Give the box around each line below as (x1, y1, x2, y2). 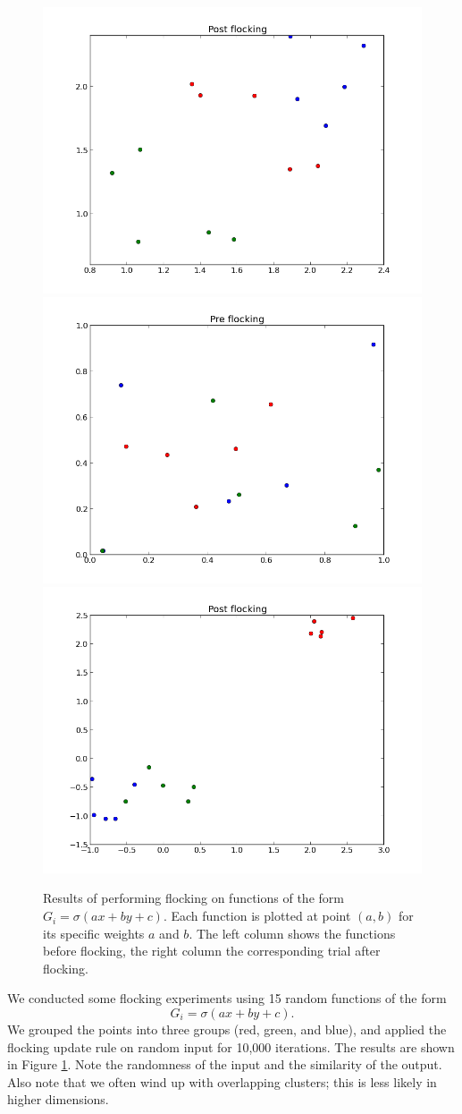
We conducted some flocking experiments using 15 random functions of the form (7, 989, 447, 1008)
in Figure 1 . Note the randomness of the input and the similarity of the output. (7, 1055, 442, 1074)
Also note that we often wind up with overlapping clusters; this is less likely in (7, 1072, 437, 1091)
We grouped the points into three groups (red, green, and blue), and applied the (7, 1020, 447, 1039)
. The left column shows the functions (189, 923, 396, 942)
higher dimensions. (7, 1090, 109, 1109)
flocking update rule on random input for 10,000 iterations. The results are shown (7, 1037, 455, 1056)
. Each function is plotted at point (163, 906, 351, 925)
